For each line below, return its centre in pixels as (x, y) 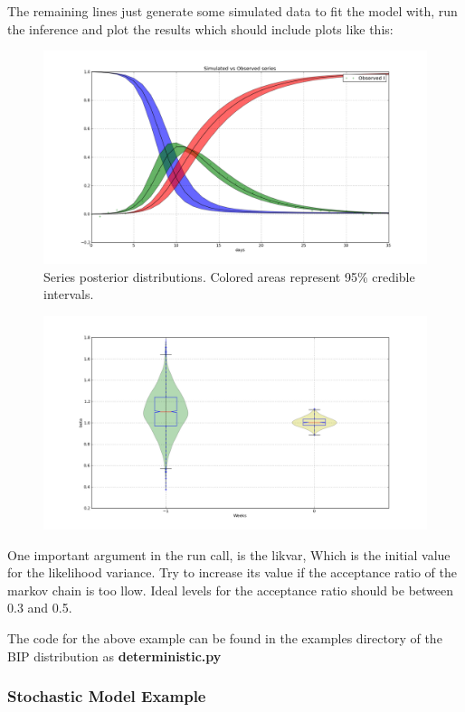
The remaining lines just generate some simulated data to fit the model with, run (232, 11)
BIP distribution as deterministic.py (114, 656)
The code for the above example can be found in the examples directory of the (225, 637)
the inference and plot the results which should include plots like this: (200, 28)
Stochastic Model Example (107, 696)
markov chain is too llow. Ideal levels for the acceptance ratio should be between (231, 590)
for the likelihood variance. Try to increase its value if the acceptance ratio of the (232, 572)
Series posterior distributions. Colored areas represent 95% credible (229, 276)
